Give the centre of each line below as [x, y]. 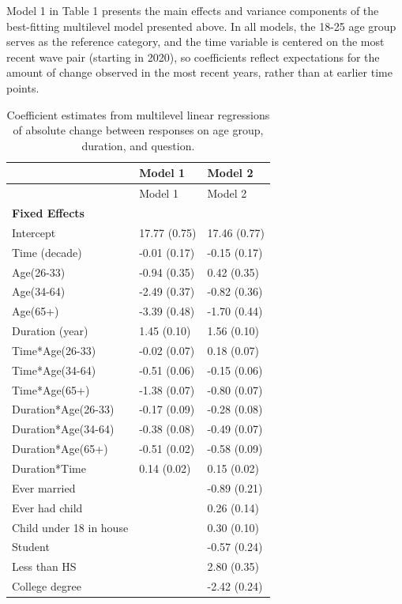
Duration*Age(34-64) [63, 429]
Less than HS [44, 566]
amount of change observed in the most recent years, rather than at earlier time [199, 72]
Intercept [34, 232]
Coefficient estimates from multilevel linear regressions [138, 114]
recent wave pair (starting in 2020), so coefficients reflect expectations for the [193, 57]
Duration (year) [50, 331]
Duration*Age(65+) [60, 449]
